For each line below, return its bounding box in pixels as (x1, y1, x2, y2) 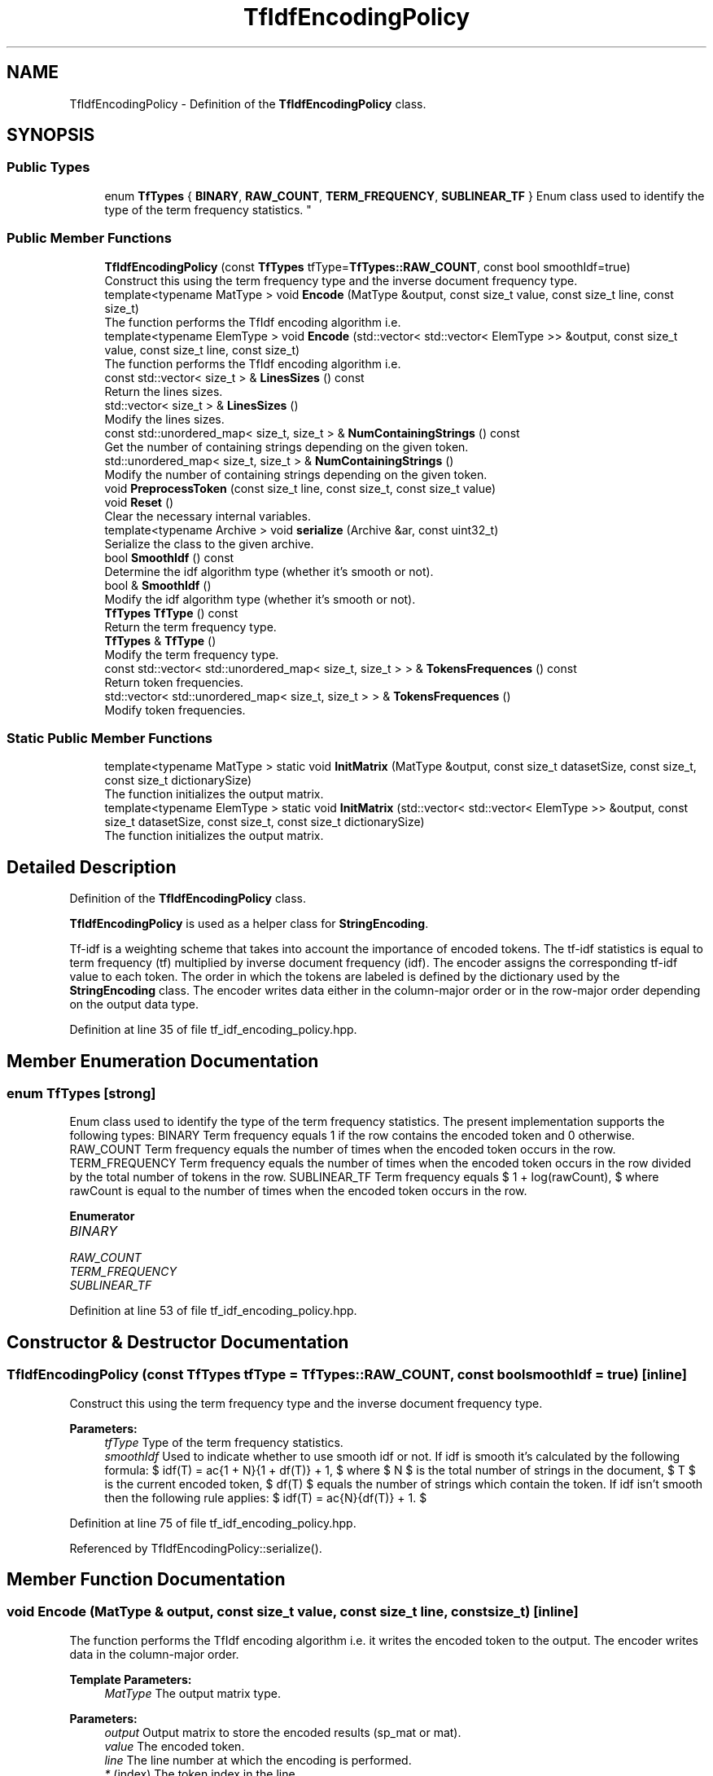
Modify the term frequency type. (104, 647, 279, 662)
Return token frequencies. (104, 675, 244, 689)
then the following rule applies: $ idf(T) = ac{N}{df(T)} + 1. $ (104, 1490, 427, 1505)
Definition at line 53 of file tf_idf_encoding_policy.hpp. (69, 1303, 357, 1318)
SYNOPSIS (7, 125, 95, 146)
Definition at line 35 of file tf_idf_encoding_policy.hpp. (69, 1022, 357, 1037)
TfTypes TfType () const (104, 605, 238, 620)
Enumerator (69, 1209, 135, 1224)
